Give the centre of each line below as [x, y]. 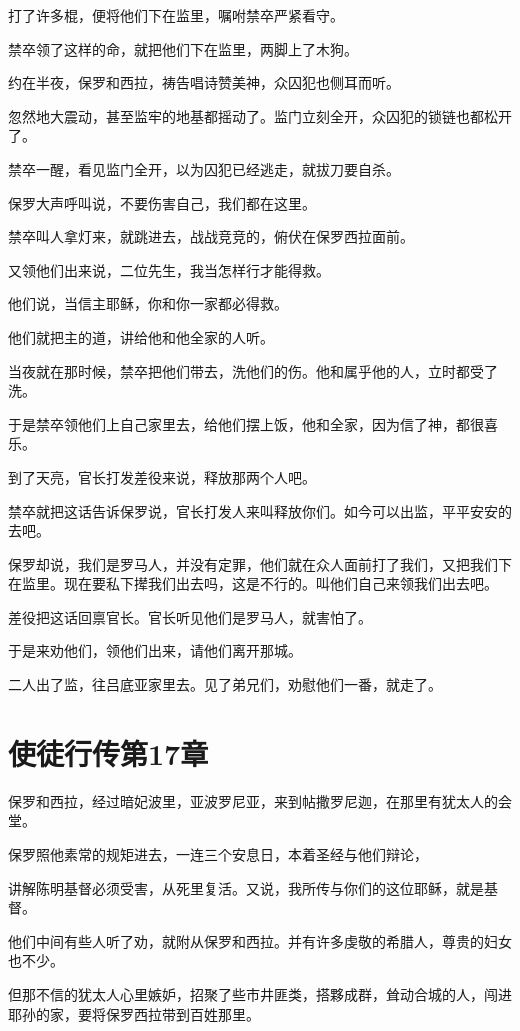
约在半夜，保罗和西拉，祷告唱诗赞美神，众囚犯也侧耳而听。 [204, 82]
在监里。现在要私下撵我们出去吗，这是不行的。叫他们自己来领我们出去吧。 [253, 583]
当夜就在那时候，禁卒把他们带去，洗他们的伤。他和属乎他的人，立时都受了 [253, 370]
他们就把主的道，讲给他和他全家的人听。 [141, 336]
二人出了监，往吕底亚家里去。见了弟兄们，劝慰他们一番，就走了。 [225, 684]
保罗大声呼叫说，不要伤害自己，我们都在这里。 [162, 202]
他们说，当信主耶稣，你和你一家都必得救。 [148, 303]
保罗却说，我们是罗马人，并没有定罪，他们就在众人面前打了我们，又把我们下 [260, 563]
